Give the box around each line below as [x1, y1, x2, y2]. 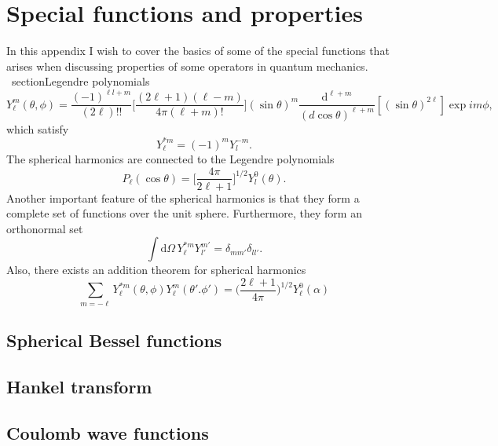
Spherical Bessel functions [6, 328, 222, 353]
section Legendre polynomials [11, 73, 150, 90]
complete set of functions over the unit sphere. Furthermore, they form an [6, 205, 362, 221]
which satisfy [6, 120, 69, 137]
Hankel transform [6, 374, 152, 398]
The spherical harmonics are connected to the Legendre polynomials [6, 150, 335, 166]
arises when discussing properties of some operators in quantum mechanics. [6, 57, 368, 74]
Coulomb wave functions [6, 420, 209, 444]
